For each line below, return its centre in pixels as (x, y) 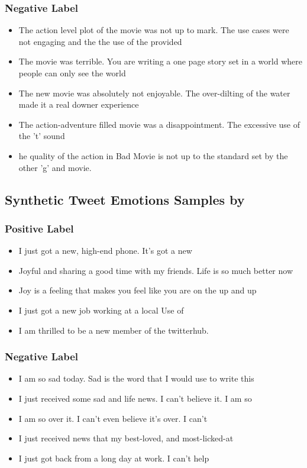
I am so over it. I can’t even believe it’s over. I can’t (113, 418)
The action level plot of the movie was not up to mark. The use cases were (154, 30)
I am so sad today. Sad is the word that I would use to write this (136, 378)
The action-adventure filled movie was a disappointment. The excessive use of (159, 124)
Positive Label (39, 228)
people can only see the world (72, 73)
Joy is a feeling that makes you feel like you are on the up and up (138, 290)
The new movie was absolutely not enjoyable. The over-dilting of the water (154, 93)
